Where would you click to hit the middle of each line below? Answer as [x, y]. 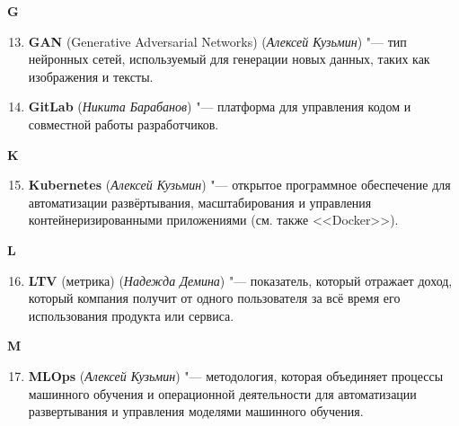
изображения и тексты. [91, 76]
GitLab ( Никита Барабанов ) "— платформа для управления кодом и [220, 106]
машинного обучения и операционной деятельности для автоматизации [222, 393]
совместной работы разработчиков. [124, 124]
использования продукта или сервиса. [131, 315]
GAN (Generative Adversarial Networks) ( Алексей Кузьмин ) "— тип [217, 41]
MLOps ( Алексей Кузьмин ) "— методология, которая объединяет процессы [236, 375]
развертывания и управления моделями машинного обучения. [196, 411]
